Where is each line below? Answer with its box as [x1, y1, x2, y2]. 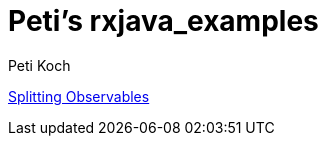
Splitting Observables [8, 87, 150, 105]
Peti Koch [8, 56, 71, 74]
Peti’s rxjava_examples [8, 4, 319, 38]
